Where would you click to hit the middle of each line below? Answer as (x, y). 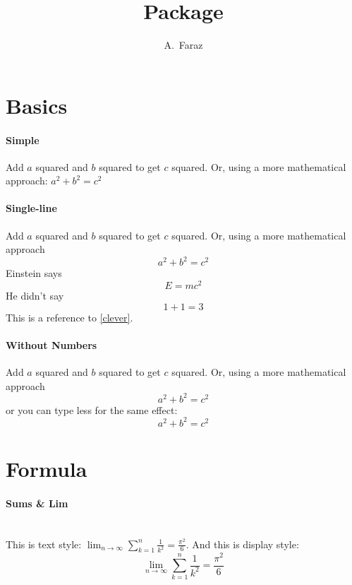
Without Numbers (51, 344)
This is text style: (44, 544)
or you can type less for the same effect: (92, 409)
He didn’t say (35, 296)
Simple (23, 140)
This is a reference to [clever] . (69, 317)
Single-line (31, 208)
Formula (47, 468)
